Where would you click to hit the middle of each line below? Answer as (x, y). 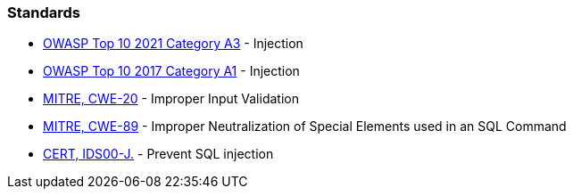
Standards (44, 12)
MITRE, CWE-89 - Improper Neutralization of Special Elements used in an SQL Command (305, 127)
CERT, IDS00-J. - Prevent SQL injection (158, 154)
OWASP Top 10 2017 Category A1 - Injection (171, 71)
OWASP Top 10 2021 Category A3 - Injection (173, 44)
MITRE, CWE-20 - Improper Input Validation (171, 99)
